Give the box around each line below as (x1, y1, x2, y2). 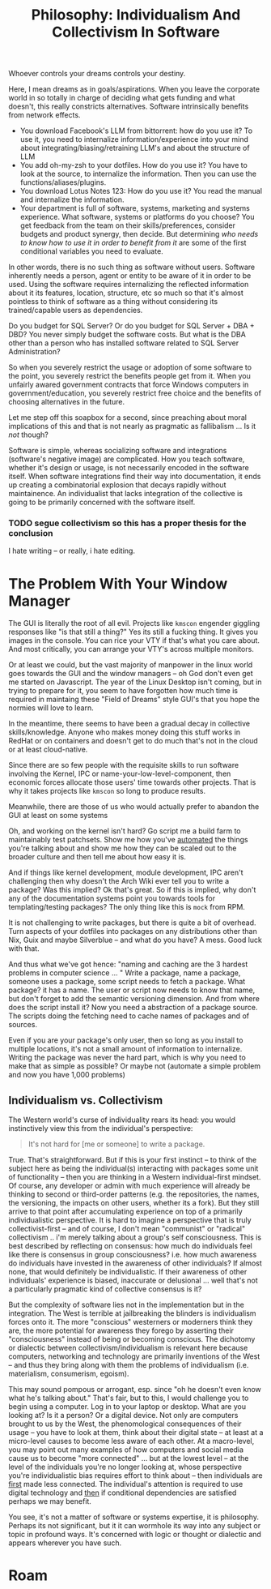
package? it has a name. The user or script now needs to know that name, (8, 985, 256, 995)
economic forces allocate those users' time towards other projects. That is (8, 777, 256, 787)
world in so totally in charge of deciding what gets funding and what (8, 93, 236, 103)
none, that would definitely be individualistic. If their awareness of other (8, 1267, 248, 1277)
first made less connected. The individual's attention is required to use (8, 1480, 243, 1489)
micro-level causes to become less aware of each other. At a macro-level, (8, 1437, 255, 1446)
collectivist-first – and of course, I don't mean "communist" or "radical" (8, 1224, 246, 1234)
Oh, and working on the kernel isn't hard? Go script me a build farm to (8, 826, 241, 836)
